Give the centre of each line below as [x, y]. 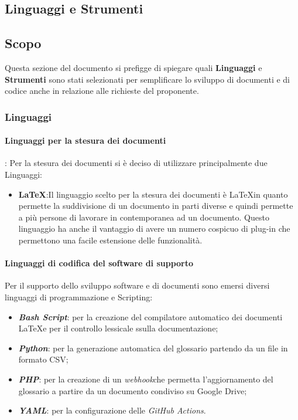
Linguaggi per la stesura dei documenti [85, 140]
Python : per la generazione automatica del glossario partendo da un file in [153, 348]
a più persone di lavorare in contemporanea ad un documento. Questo [144, 217]
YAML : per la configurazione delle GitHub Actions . [112, 410]
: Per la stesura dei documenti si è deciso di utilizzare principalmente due [136, 163]
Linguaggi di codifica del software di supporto [99, 263]
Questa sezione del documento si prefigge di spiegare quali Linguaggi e [133, 67]
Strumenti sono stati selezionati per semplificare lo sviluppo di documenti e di [147, 79]
